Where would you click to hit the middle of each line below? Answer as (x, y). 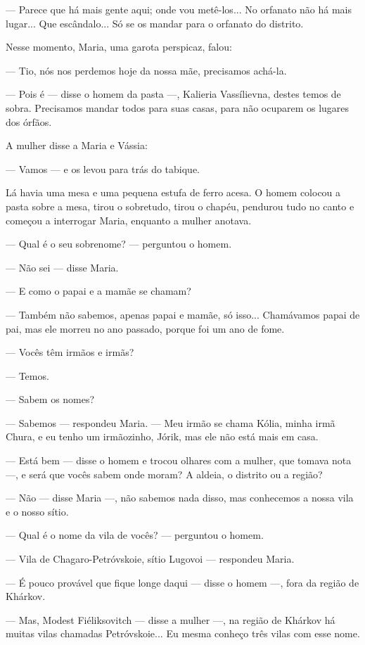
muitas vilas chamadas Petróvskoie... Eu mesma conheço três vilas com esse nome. (183, 633)
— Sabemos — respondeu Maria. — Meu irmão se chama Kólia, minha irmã (171, 422)
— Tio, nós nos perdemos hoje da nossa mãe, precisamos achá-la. (146, 70)
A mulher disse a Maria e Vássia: (77, 145)
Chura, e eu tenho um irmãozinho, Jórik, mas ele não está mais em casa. (162, 436)
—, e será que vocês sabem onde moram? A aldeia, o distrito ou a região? (164, 474)
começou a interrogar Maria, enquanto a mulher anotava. (129, 220)
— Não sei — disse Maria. (62, 267)
